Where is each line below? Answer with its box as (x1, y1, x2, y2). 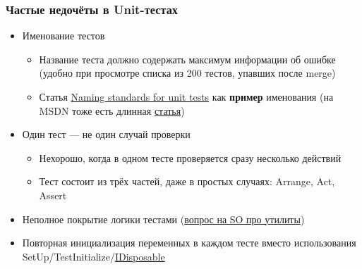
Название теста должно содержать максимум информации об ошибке (39, 51, 336, 66)
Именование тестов (22, 28, 105, 43)
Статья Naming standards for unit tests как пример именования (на (39, 89, 334, 104)
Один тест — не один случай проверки (22, 127, 191, 142)
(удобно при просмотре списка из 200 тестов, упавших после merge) (39, 65, 336, 80)
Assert (39, 187, 67, 202)
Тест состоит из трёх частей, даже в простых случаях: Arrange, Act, (39, 174, 335, 189)
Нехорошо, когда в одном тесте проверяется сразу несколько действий (39, 150, 342, 165)
